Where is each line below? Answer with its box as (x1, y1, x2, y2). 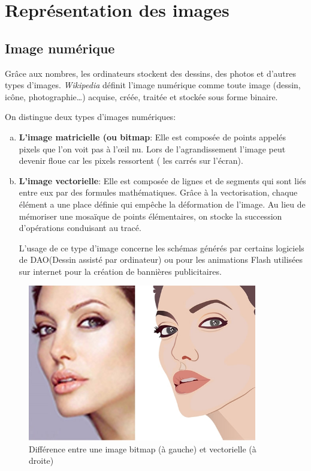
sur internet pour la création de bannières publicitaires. (19, 265, 222, 277)
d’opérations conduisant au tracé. (19, 221, 141, 234)
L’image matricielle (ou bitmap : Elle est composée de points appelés (19, 130, 286, 143)
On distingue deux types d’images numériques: (5, 110, 176, 123)
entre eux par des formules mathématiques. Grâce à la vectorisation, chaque (19, 186, 298, 199)
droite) (29, 454, 54, 467)
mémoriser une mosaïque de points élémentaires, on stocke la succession (19, 209, 282, 222)
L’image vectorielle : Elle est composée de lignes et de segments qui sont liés (19, 174, 306, 187)
